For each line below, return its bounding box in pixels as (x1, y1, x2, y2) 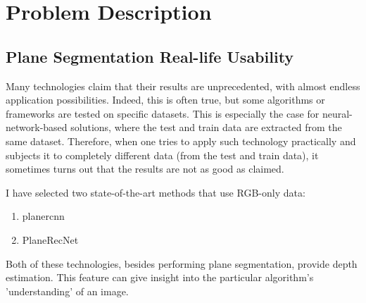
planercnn (22, 209, 65, 223)
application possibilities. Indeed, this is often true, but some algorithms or (6, 92, 325, 107)
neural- (322, 106, 353, 120)
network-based (6, 120, 68, 135)
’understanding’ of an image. (6, 283, 129, 298)
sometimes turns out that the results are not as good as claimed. (6, 161, 284, 176)
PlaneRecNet (22, 232, 79, 247)
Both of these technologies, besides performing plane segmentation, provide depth (6, 256, 358, 271)
